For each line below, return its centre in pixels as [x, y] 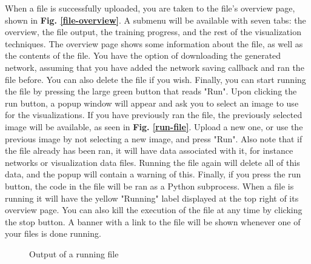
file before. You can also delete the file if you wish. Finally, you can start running [155, 79]
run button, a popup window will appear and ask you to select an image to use [152, 103]
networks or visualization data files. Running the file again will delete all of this [152, 162]
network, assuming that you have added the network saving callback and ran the [155, 67]
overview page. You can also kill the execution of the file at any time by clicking [154, 210]
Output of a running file [74, 253]
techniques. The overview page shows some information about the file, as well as [154, 43]
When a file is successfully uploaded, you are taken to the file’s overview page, [150, 8]
